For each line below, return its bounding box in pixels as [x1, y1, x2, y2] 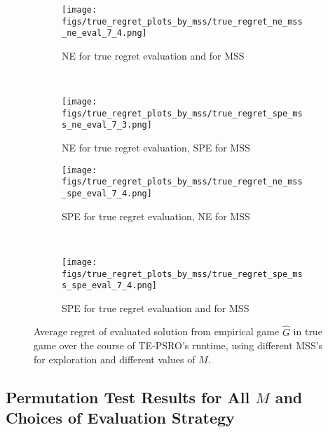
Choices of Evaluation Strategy [6, 407, 235, 428]
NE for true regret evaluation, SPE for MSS [62, 140, 250, 155]
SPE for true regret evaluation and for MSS [62, 300, 250, 315]
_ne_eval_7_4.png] [62, 28, 147, 39]
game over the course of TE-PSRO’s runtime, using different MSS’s [34, 338, 323, 353]
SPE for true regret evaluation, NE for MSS [62, 208, 250, 223]
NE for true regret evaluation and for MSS [62, 48, 245, 62]
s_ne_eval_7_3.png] [62, 120, 152, 130]
